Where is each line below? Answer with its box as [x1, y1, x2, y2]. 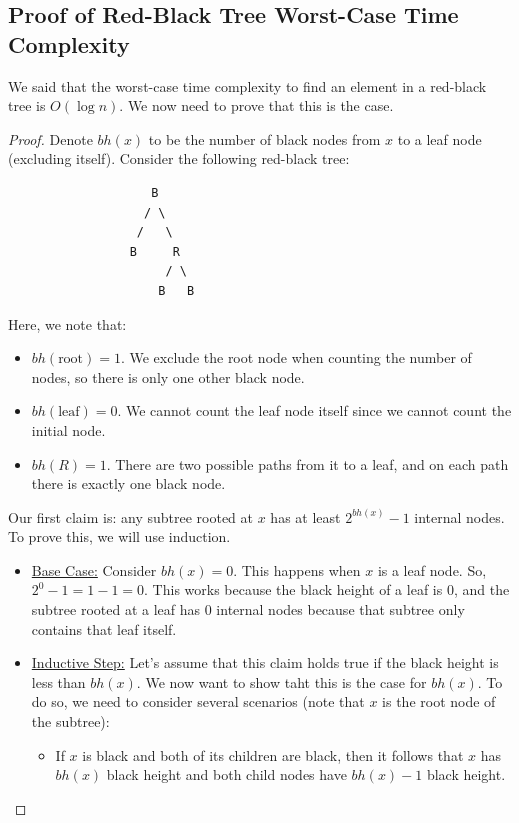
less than [31, 671, 86, 692]
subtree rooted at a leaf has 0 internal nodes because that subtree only [31, 599, 465, 620]
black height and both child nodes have [106, 764, 347, 785]
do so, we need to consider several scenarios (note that [31, 691, 365, 712]
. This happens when [233, 559, 361, 580]
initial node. [31, 419, 106, 440]
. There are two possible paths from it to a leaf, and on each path [106, 453, 509, 474]
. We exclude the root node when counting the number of [120, 347, 472, 368]
